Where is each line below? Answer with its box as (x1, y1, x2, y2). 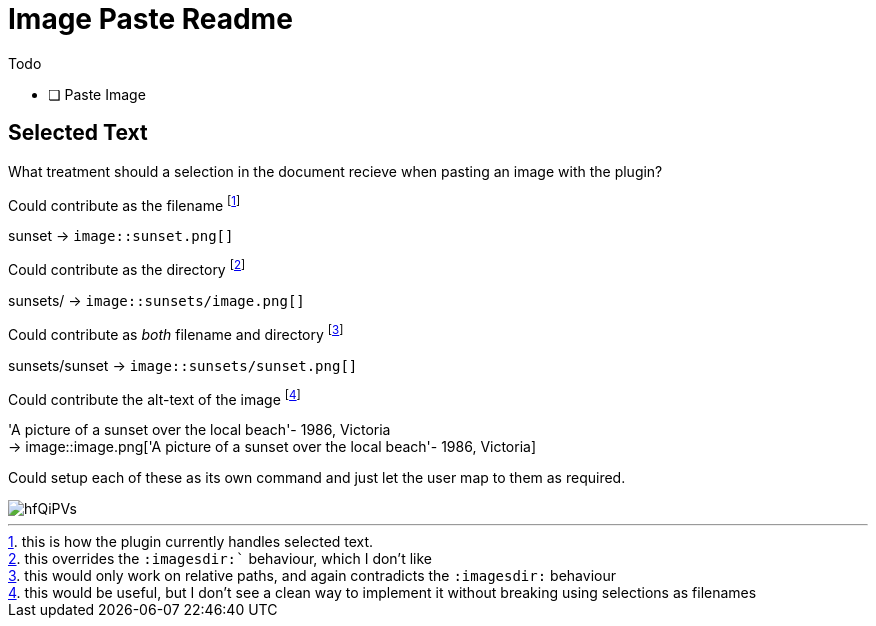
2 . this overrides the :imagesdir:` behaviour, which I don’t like (8, 550, 433, 568)
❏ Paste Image (48, 85, 146, 103)
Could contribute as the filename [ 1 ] (8, 193, 241, 214)
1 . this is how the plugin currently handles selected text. (8, 533, 374, 551)
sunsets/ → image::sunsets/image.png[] (8, 291, 305, 309)
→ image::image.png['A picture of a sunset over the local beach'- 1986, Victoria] (8, 438, 537, 456)
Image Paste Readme (8, 2, 293, 36)
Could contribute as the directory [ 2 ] (8, 258, 246, 278)
